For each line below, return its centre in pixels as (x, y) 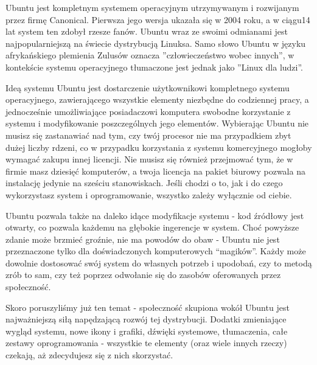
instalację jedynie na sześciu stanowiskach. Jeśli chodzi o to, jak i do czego (144, 183)
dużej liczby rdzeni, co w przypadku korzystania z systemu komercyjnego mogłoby (159, 147)
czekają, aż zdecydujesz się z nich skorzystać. (89, 355)
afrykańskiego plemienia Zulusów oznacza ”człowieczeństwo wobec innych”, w (150, 55)
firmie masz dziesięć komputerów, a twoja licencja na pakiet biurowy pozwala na (155, 171)
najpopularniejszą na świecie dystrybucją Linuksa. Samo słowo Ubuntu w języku (156, 43)
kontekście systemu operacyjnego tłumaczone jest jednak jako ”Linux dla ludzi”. (155, 67)
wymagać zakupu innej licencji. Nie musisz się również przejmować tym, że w (149, 159)
